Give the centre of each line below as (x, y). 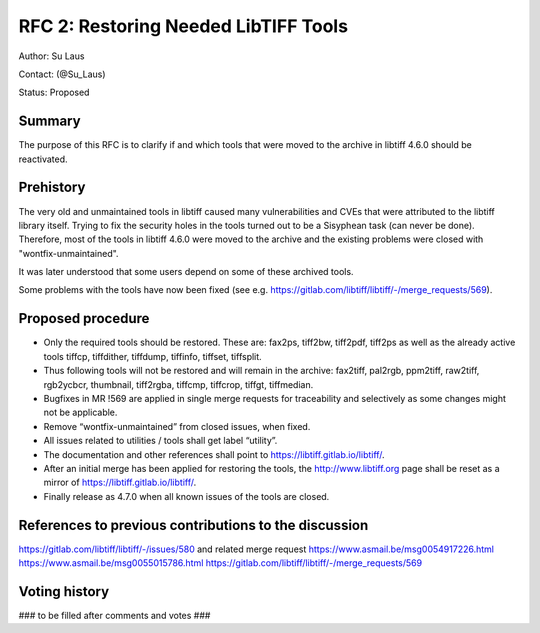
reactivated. (43, 159)
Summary (49, 121)
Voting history (64, 591)
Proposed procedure (84, 318)
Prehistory (52, 187)
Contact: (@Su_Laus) (62, 74)
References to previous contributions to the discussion (193, 525)
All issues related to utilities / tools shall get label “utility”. (160, 441)
